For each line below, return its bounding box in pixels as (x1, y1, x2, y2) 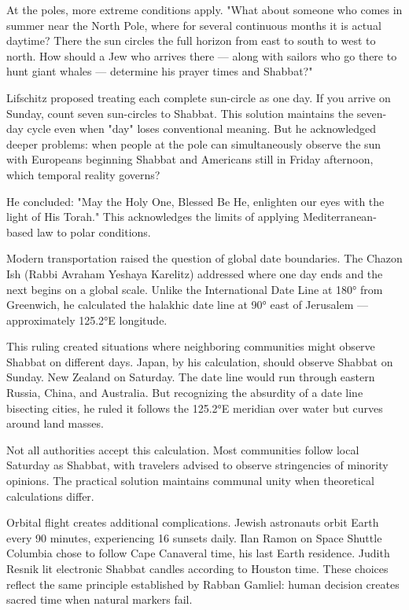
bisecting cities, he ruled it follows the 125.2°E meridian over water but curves (6, 399, 383, 416)
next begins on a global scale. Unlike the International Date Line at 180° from (6, 281, 383, 297)
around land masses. (6, 415, 104, 432)
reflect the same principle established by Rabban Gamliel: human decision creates (6, 575, 400, 592)
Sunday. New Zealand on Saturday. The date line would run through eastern (6, 369, 375, 385)
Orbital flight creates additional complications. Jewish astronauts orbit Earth (6, 514, 379, 531)
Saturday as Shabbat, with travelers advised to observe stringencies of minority (6, 457, 389, 473)
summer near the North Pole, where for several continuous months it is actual (6, 17, 381, 33)
